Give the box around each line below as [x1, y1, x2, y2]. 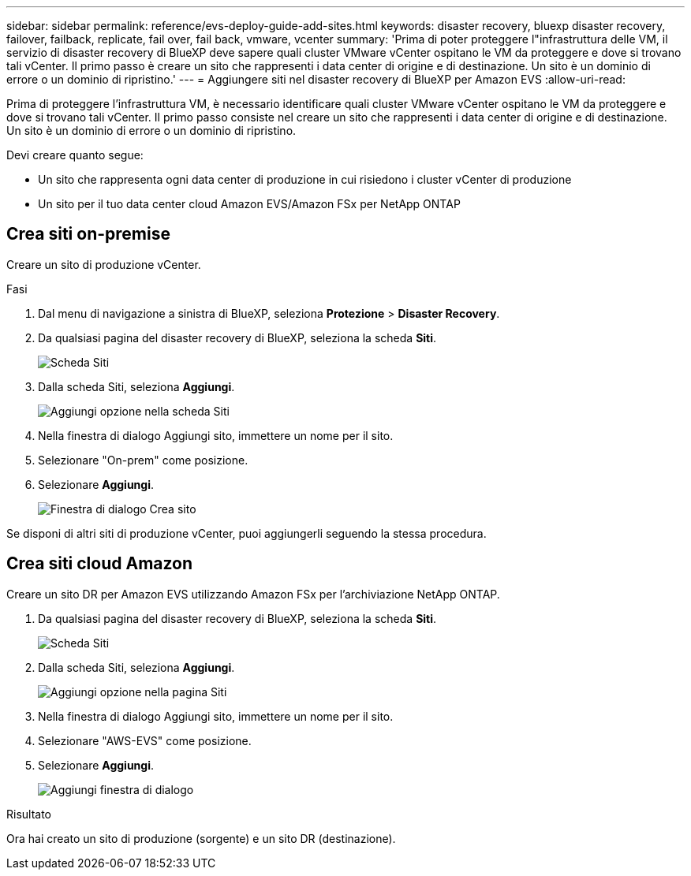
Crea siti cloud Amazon [6, 554, 193, 574]
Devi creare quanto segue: [6, 148, 144, 162]
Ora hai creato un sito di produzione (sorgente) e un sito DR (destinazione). [6, 831, 396, 845]
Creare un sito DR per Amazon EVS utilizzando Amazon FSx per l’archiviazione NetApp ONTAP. [6, 587, 500, 601]
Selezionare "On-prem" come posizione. [38, 453, 248, 467]
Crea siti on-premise [6, 224, 170, 244]
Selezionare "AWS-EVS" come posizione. [38, 733, 252, 747]
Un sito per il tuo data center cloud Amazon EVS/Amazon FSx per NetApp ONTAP [38, 197, 461, 211]
